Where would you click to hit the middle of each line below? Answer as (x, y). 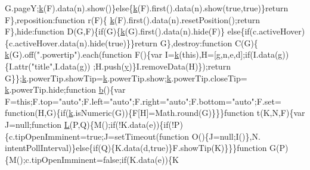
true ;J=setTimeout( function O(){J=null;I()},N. (173, 136)
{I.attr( (18, 66)
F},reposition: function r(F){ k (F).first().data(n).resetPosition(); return (133, 19)
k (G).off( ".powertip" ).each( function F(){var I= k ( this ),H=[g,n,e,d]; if (128, 54)
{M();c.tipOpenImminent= (54, 159)
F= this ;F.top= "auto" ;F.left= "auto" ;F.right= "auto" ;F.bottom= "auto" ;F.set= (143, 101)
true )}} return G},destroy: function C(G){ (183, 42)
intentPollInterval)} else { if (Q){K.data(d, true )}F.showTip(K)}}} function (136, 148)
